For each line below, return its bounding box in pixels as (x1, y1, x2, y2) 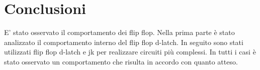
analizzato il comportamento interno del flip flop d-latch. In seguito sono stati (4, 36, 243, 47)
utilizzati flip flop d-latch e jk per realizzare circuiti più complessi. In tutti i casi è (4, 46, 256, 57)
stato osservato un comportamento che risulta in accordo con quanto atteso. (4, 56, 238, 66)
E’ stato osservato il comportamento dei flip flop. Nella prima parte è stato (4, 27, 235, 37)
